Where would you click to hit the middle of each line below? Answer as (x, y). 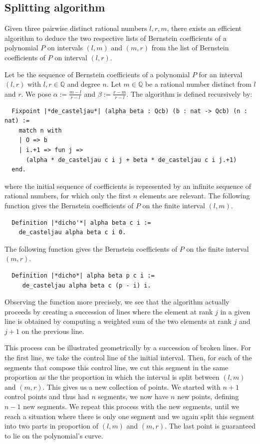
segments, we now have (133, 396)
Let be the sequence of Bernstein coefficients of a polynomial (97, 74)
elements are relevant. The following (195, 196)
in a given (235, 311)
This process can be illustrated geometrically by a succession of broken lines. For (128, 348)
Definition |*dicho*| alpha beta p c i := (83, 275)
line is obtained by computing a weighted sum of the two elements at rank (118, 321)
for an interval (221, 74)
